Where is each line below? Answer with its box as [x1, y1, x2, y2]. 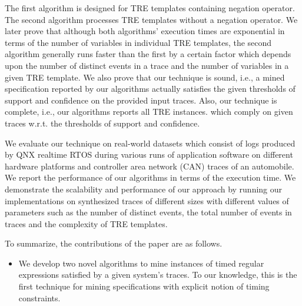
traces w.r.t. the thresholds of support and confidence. [5, 117, 200, 129]
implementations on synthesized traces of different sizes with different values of [5, 194, 289, 207]
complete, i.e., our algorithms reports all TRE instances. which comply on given [5, 105, 293, 118]
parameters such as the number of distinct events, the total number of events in [5, 206, 292, 218]
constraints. [18, 291, 61, 304]
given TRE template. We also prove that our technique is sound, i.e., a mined [5, 71, 285, 83]
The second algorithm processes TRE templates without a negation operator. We [5, 13, 298, 25]
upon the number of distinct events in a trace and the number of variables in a [5, 59, 289, 71]
